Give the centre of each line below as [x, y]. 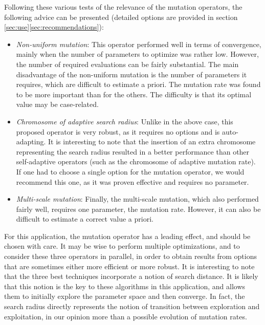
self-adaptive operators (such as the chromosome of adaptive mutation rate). [136, 161]
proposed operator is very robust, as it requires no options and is [118, 131]
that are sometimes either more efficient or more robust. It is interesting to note [129, 266]
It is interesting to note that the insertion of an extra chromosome [152, 142]
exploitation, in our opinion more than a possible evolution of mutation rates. [126, 316]
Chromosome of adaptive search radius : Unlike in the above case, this [125, 121]
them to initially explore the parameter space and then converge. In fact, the [125, 296]
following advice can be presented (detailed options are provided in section [121, 17]
